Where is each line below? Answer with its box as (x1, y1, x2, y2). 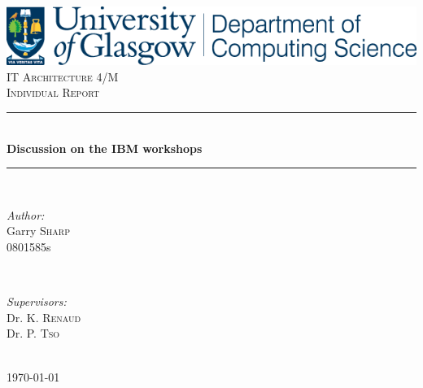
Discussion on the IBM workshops (7, 139, 203, 156)
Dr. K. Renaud (7, 308, 81, 325)
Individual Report (7, 84, 99, 101)
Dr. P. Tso (7, 325, 60, 342)
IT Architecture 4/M (7, 68, 119, 85)
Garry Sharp (7, 222, 70, 239)
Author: (7, 206, 45, 223)
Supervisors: (7, 293, 67, 310)
